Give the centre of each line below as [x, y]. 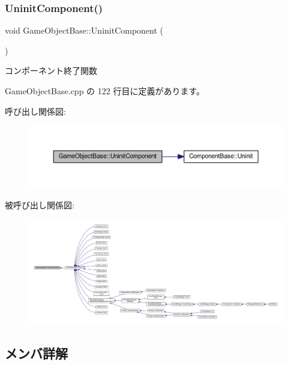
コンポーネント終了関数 [51, 71]
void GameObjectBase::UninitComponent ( [84, 30]
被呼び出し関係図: [40, 204]
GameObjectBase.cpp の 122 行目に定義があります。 [105, 91]
